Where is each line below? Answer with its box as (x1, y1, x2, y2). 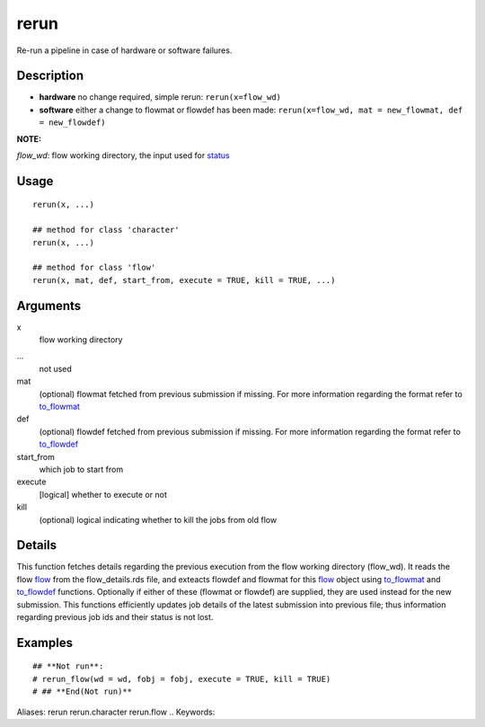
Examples (16, 634, 74, 651)
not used (39, 363, 72, 374)
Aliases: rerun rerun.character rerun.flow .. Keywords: (16, 706, 216, 717)
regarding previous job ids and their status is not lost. (16, 612, 214, 622)
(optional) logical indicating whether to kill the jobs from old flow (39, 514, 278, 525)
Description (16, 68, 84, 84)
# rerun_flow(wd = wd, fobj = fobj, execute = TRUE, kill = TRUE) (32, 674, 331, 684)
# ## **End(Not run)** (32, 687, 133, 696)
